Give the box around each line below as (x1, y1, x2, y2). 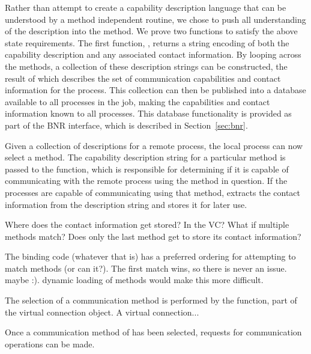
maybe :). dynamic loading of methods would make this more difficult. (5, 273, 264, 286)
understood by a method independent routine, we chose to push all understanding (5, 13, 306, 25)
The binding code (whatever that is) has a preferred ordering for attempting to (5, 250, 296, 263)
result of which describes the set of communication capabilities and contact (5, 72, 281, 84)
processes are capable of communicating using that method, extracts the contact (5, 186, 301, 198)
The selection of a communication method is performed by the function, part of (5, 294, 297, 307)
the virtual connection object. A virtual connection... (5, 305, 199, 318)
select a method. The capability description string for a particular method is (5, 151, 286, 163)
